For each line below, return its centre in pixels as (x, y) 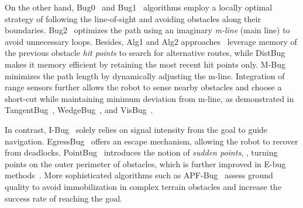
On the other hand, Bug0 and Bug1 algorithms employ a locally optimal (139, 7)
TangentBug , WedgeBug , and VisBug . (79, 110)
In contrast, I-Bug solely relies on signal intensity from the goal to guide (136, 129)
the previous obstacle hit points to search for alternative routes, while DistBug (145, 53)
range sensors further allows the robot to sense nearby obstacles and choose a (143, 87)
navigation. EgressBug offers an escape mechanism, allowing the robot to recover (151, 141)
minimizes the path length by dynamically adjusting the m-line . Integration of (145, 75)
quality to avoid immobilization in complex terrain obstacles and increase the (143, 186)
